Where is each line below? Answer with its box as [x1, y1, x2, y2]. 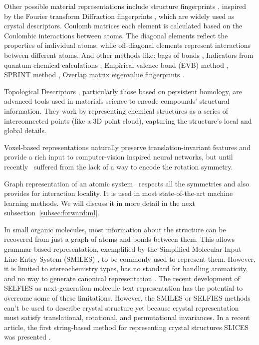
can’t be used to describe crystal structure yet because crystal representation [4, 302, 239, 313]
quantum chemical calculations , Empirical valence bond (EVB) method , [4, 59, 229, 70]
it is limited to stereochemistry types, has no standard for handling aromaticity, [4, 263, 248, 274]
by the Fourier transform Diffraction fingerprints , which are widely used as [4, 10, 235, 21]
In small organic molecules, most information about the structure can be [4, 224, 226, 234]
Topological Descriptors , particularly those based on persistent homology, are [4, 86, 242, 96]
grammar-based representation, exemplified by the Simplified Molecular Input [4, 244, 242, 254]
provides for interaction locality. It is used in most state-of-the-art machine [4, 188, 233, 198]
